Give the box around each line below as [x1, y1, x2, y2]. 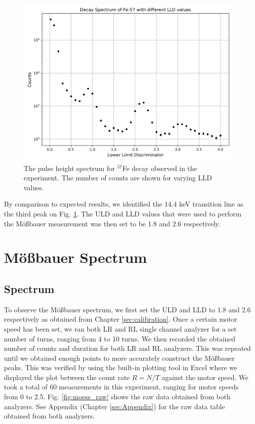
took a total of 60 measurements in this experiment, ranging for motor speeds [4, 382, 239, 392]
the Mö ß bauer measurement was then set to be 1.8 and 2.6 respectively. [4, 218, 220, 228]
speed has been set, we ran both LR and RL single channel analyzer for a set [4, 323, 237, 334]
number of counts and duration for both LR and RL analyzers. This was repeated [4, 343, 251, 353]
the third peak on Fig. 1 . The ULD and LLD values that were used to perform [4, 208, 242, 218]
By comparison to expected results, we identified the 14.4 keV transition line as [4, 199, 244, 209]
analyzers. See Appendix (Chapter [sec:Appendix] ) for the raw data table [4, 401, 225, 411]
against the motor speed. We [161, 372, 249, 382]
